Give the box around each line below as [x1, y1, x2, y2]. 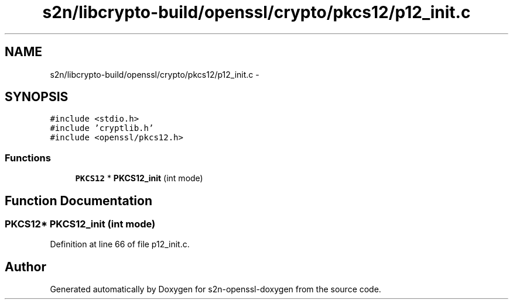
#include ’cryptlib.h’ [50, 123, 154, 133]
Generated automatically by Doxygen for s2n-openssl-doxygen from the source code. [50, 284, 381, 295]
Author [5, 259, 46, 274]
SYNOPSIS [5, 89, 69, 105]
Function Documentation [5, 193, 152, 208]
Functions [5, 151, 51, 164]
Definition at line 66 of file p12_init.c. [50, 239, 190, 250]
